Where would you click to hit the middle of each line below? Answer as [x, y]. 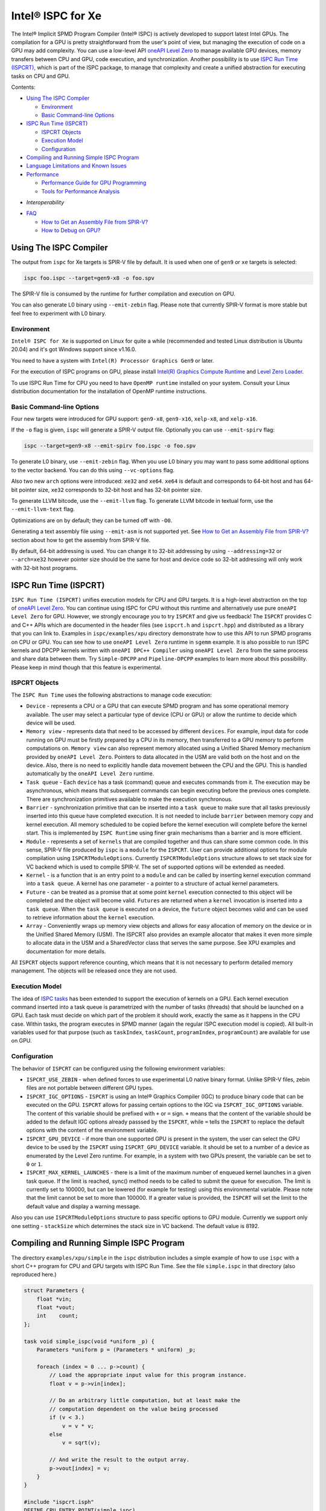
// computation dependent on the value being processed [134, 1409]
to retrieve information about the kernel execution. [91, 917]
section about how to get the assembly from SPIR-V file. [81, 540]
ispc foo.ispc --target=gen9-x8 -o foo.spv [89, 278]
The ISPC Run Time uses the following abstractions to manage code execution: [112, 694]
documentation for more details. [66, 951]
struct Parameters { [54, 1291]
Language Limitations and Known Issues [76, 166]
